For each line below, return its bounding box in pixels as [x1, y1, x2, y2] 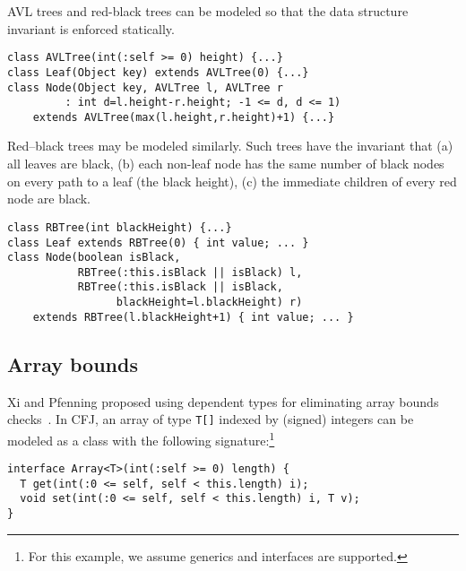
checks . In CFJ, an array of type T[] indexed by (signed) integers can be [7, 410, 414, 428]
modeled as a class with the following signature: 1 [7, 428, 275, 449]
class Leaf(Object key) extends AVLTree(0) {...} [7, 65, 309, 79]
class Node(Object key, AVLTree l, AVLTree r [7, 81, 283, 94]
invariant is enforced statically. [7, 19, 175, 38]
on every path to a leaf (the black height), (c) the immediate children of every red [7, 171, 457, 190]
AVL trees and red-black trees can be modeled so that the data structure [7, 2, 409, 20]
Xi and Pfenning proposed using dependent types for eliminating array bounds [7, 392, 439, 411]
